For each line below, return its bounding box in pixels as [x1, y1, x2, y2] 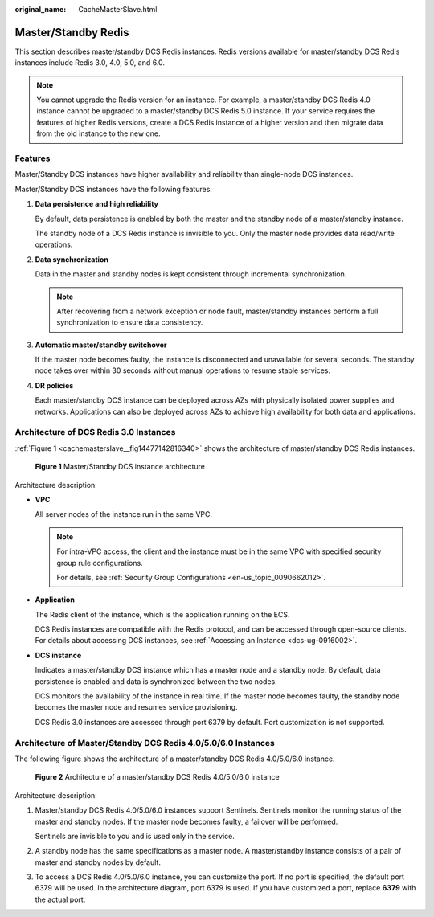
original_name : [14, 5, 67, 14]
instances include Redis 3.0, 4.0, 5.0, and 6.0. [14, 58, 165, 68]
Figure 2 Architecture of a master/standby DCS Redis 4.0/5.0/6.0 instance [35, 772, 280, 782]
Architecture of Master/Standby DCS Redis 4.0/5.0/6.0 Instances [14, 737, 275, 748]
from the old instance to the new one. [36, 129, 161, 138]
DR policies [35, 380, 74, 390]
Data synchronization [35, 254, 108, 264]
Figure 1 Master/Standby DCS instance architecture [35, 462, 205, 472]
